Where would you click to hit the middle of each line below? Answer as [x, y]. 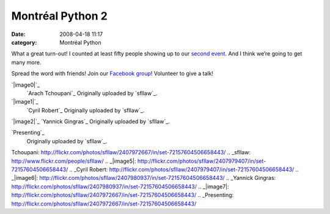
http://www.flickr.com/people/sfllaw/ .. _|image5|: [74, 161]
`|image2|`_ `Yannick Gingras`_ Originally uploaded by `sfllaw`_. [91, 121]
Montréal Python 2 [60, 16]
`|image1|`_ [25, 102]
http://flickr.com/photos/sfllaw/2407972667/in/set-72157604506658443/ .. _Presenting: [123, 195]
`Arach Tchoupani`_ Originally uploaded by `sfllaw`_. [92, 93]
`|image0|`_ [25, 85]
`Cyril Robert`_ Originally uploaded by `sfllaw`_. [86, 110]
